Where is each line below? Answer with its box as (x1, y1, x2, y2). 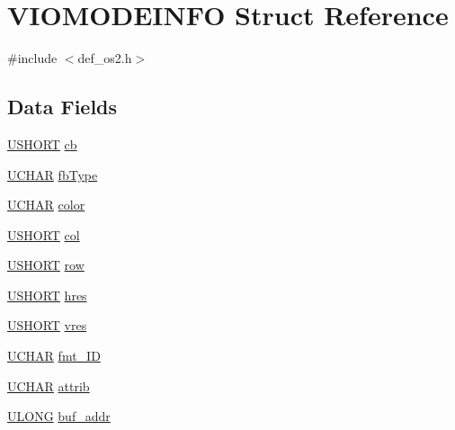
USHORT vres (7, 316, 87, 335)
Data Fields (7, 93, 118, 121)
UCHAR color (7, 195, 85, 214)
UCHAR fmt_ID (7, 346, 101, 365)
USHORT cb (7, 134, 77, 153)
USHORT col (7, 225, 80, 244)
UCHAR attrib (7, 376, 90, 395)
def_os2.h (77, 49, 132, 67)
